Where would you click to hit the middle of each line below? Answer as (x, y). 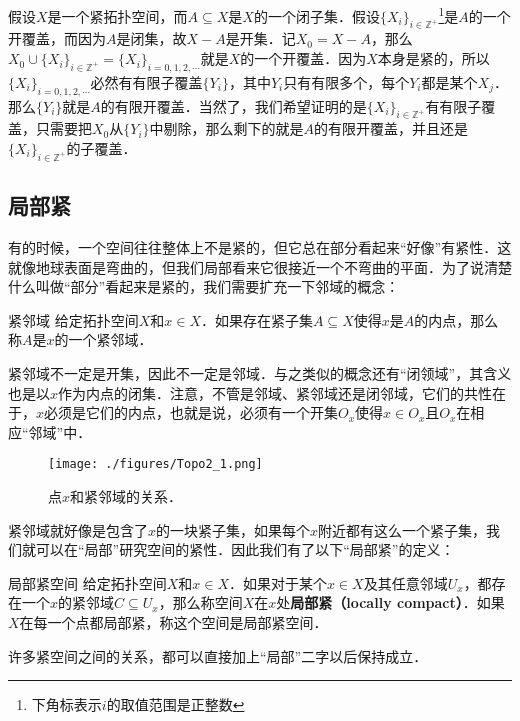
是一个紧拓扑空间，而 (117, 15)
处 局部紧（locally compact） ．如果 (390, 602)
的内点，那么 (456, 319)
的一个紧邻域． (103, 339)
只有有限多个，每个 (346, 81)
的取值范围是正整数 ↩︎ (175, 704)
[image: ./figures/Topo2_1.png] (155, 464)
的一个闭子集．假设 (316, 15)
